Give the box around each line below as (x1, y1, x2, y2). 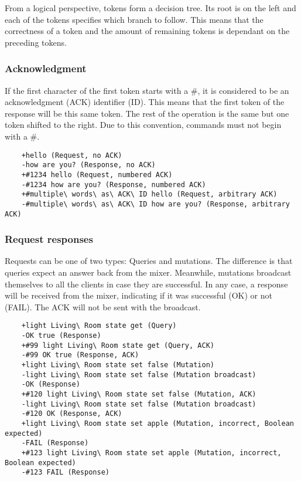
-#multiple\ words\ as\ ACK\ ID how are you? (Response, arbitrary (21, 199, 290, 208)
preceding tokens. (5, 36, 67, 48)
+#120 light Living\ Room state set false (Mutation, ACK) (21, 389, 256, 398)
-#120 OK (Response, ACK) (21, 409, 122, 418)
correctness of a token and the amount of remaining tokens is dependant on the (5, 25, 290, 37)
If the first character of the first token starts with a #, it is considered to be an (5, 84, 289, 96)
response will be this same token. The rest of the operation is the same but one (5, 107, 289, 119)
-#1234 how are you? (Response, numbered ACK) (21, 180, 206, 189)
